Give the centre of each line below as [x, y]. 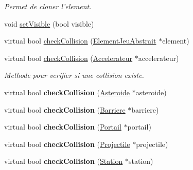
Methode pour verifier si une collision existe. [74, 75]
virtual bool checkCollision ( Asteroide [67, 92]
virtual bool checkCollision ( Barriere [65, 109]
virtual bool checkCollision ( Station [64, 161]
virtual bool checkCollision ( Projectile [67, 144]
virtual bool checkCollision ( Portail [63, 127]
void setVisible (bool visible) [49, 23]
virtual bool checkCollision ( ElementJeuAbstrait [80, 41]
